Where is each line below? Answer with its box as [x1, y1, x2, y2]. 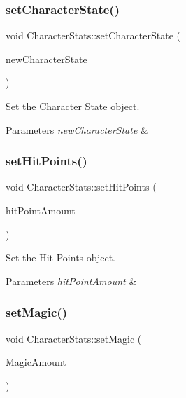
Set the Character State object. [6, 99, 140, 113]
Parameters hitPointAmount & [6, 273, 137, 288]
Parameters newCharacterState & [6, 122, 148, 137]
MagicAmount [6, 355, 66, 369]
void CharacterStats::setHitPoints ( [6, 179, 157, 194]
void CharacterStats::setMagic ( [6, 331, 142, 345]
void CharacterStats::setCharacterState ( [6, 28, 180, 43]
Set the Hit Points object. [6, 250, 115, 265]
